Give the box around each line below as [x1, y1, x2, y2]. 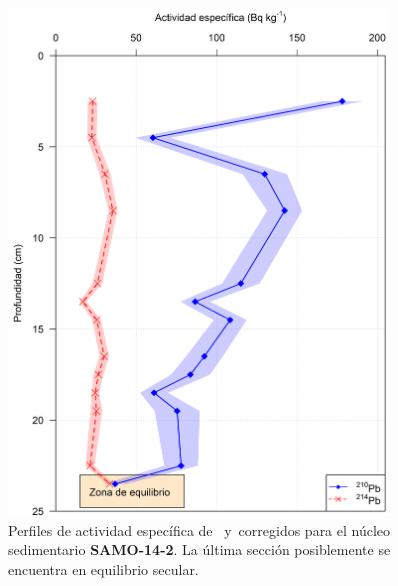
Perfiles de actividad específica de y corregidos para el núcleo [8, 519, 391, 540]
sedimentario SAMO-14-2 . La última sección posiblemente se [8, 539, 391, 560]
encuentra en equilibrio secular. [8, 558, 199, 579]
